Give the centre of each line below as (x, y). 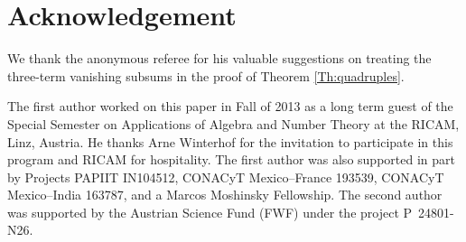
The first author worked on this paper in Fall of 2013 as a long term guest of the (230, 106)
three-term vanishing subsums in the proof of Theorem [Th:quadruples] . (206, 75)
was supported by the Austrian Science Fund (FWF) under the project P (210, 212)
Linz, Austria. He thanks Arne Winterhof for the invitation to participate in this (230, 141)
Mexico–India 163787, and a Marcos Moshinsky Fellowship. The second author (225, 195)
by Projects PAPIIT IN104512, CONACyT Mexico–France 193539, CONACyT (226, 177)
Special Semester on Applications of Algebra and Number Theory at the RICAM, (233, 123)
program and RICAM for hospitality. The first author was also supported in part (231, 159)
